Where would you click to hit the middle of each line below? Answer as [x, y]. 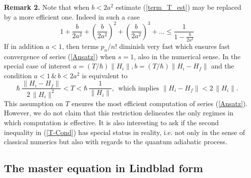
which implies [139, 88]
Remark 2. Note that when [47, 7]
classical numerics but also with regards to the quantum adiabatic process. [116, 142]
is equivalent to [105, 75]
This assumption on [34, 103]
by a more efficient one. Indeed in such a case [72, 16]
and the [223, 66]
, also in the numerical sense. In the [187, 56]
